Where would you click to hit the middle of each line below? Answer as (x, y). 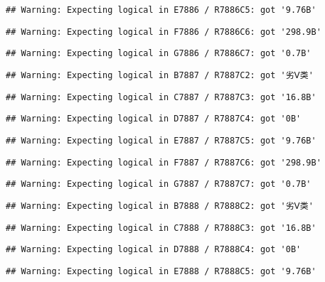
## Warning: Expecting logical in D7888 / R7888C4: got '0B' (154, 250)
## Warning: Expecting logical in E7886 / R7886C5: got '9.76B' (161, 10)
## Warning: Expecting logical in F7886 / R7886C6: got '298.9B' (164, 32)
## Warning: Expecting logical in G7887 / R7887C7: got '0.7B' (159, 184)
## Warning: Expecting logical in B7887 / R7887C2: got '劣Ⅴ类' (160, 75)
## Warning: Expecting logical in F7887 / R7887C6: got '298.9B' (164, 162)
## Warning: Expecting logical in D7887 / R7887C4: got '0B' (154, 119)
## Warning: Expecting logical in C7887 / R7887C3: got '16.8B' (161, 97)
